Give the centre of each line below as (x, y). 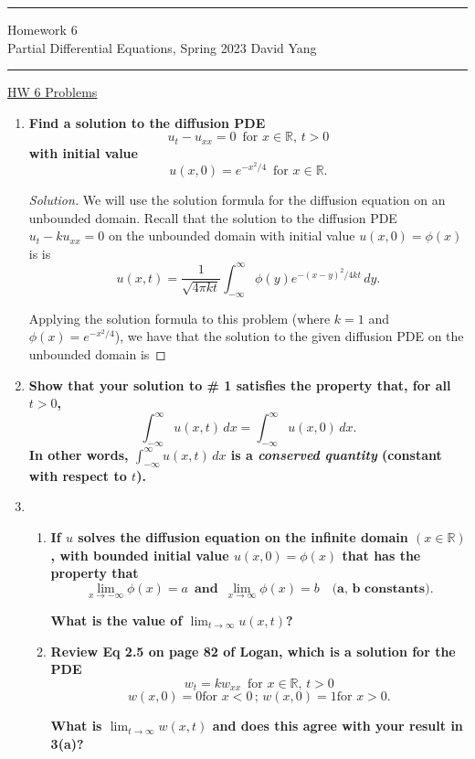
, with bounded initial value (140, 555)
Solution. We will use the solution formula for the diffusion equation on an (237, 200)
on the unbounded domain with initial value (232, 235)
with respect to (78, 475)
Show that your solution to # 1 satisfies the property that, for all (240, 385)
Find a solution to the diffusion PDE (147, 122)
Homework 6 (42, 29)
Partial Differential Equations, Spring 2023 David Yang (162, 47)
